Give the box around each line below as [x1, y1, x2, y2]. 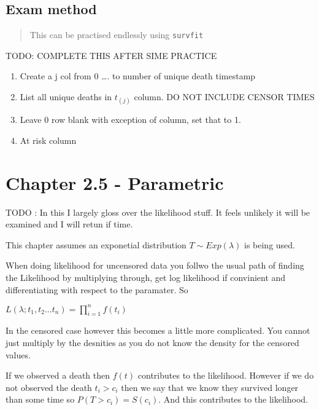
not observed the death [6, 380, 92, 393]
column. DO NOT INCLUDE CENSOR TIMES [134, 90, 315, 103]
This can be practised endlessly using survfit [29, 28, 204, 41]
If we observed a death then [6, 369, 110, 382]
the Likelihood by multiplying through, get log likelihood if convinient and [6, 270, 286, 283]
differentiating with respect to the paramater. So [6, 283, 188, 296]
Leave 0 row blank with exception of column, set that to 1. [20, 113, 241, 126]
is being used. [244, 238, 295, 251]
